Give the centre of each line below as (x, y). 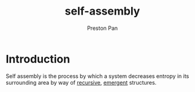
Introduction (38, 59)
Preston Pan (102, 28)
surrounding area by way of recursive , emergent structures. (81, 82)
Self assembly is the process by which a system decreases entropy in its (97, 76)
